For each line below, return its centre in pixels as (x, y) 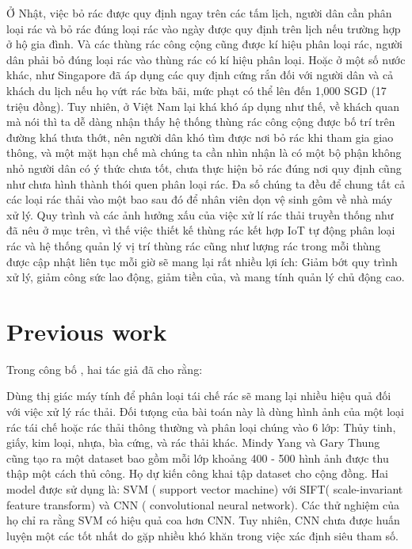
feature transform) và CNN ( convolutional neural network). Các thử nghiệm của (203, 504)
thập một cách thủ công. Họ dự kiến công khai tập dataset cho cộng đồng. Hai (197, 473)
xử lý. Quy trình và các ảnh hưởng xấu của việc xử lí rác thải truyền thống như (200, 214)
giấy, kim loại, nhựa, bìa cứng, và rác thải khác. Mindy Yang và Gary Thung (193, 442)
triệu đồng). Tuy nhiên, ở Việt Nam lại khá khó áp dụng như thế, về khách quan (203, 106)
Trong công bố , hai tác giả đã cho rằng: (105, 369)
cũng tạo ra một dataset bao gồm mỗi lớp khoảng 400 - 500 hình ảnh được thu (198, 457)
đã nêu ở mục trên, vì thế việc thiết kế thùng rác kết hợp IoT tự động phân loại (201, 230)
